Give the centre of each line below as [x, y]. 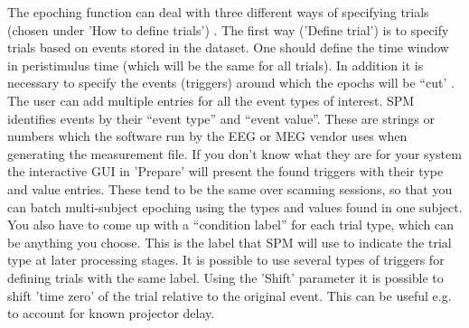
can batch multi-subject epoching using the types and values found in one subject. [235, 206]
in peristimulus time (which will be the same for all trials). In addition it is [216, 65]
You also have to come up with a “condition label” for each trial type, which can [231, 225]
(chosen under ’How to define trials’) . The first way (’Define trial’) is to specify [228, 29]
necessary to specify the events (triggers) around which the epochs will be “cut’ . [231, 83]
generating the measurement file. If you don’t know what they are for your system [234, 153]
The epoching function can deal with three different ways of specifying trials [218, 12]
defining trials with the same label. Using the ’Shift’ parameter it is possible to [225, 277]
